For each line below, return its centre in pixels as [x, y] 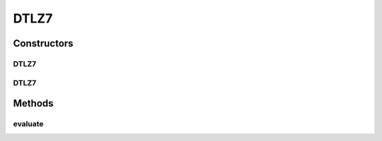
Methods [33, 103]
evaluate [28, 124]
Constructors [43, 43]
